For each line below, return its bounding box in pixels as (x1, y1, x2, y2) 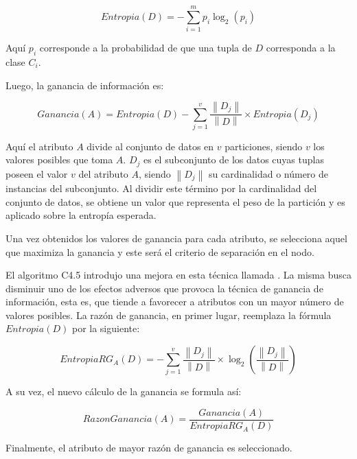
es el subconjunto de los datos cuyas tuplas (143, 152, 324, 167)
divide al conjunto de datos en (87, 139, 214, 153)
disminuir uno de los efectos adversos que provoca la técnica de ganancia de (5, 281, 323, 295)
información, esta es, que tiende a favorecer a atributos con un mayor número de (5, 294, 344, 309)
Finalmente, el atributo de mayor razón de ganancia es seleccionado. (5, 440, 292, 455)
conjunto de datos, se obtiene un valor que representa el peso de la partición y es (5, 194, 345, 209)
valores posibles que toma (5, 152, 113, 167)
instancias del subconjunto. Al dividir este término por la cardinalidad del (5, 181, 317, 196)
